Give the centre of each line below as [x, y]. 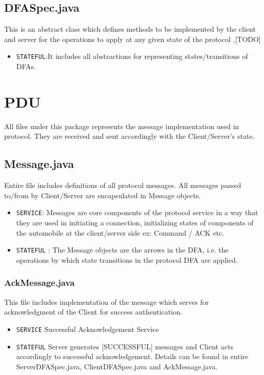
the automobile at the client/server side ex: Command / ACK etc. [120, 232]
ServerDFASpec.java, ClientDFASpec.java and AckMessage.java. [117, 366]
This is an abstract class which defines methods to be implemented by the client [130, 29]
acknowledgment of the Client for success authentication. [93, 312]
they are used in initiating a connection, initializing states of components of [135, 222]
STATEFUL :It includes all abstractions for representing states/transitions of [132, 56]
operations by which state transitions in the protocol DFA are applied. [127, 259]
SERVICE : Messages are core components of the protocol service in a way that [137, 212]
